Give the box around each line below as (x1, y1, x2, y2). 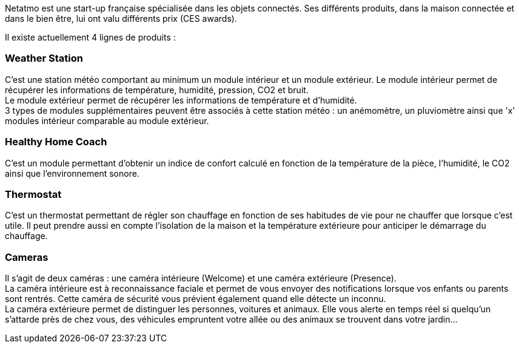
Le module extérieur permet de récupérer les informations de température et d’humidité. (5, 94, 357, 105)
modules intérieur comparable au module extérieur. (5, 115, 209, 126)
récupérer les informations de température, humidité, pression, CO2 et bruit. (5, 84, 309, 95)
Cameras (5, 251, 49, 263)
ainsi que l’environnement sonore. (5, 168, 139, 179)
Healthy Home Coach (5, 136, 107, 148)
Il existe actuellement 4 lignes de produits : (5, 32, 176, 42)
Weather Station (5, 52, 83, 65)
